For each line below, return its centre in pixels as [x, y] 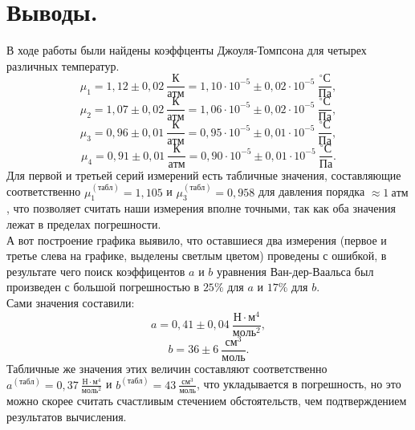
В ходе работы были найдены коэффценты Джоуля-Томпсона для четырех [187, 50]
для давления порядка [311, 191]
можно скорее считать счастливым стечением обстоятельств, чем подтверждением [207, 400]
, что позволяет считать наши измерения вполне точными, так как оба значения [201, 208]
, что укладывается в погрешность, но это [299, 384]
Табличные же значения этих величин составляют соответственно [167, 368]
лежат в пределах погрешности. [84, 223]
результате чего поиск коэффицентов [96, 271]
